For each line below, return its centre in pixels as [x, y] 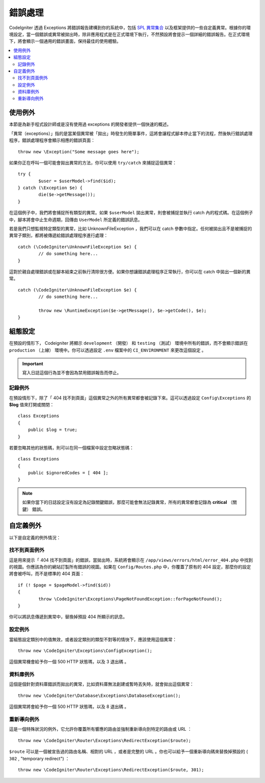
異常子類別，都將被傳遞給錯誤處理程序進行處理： [58, 235]
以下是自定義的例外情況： [35, 537]
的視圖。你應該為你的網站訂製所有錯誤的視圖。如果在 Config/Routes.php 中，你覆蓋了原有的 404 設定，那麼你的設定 [130, 567]
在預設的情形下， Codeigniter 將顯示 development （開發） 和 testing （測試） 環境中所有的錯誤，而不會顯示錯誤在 [129, 343]
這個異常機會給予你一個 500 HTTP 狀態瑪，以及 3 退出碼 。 [69, 662]
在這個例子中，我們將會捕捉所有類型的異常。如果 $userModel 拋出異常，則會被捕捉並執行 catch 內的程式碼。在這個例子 [131, 213]
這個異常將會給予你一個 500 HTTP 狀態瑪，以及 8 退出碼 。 [69, 707]
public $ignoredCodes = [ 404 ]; [68, 473]
